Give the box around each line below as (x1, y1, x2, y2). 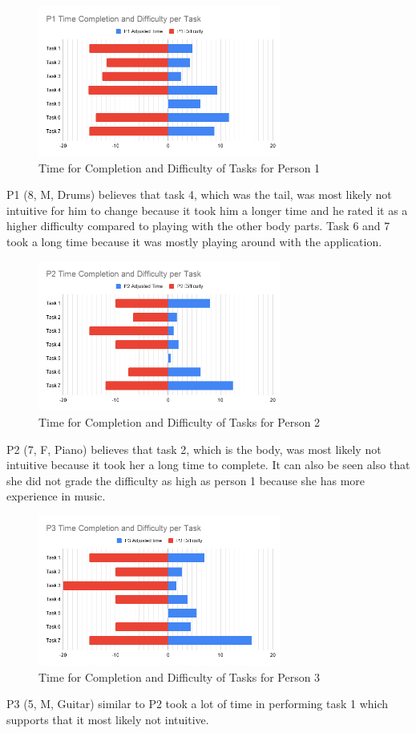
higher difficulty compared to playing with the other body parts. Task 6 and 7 (6, 217, 390, 234)
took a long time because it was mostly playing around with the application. (6, 233, 382, 249)
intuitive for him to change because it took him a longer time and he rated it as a (6, 201, 408, 218)
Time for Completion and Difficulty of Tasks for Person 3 (38, 668, 321, 685)
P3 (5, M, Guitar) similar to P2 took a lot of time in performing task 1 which (6, 695, 389, 712)
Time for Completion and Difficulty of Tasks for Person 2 (38, 414, 321, 431)
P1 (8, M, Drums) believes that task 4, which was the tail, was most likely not (6, 186, 392, 203)
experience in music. (6, 488, 106, 504)
